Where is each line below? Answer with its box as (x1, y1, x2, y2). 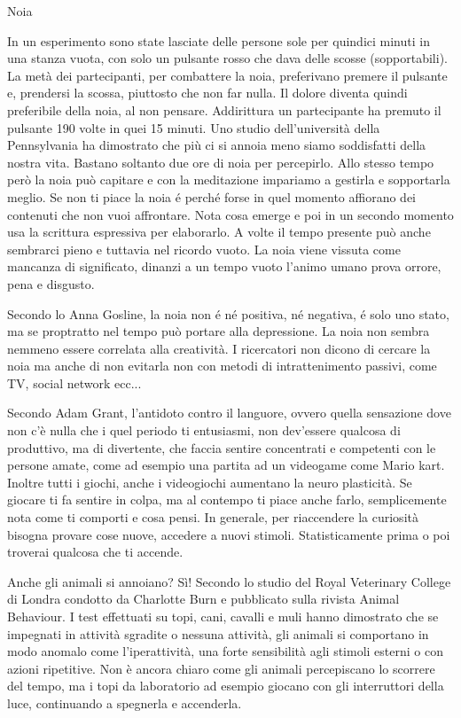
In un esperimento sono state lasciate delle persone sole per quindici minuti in (7, 31, 430, 50)
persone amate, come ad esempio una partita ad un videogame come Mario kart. (7, 456, 445, 474)
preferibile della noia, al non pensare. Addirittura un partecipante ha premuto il (7, 100, 441, 119)
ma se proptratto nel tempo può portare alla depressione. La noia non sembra (7, 322, 430, 340)
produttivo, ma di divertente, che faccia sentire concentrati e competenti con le (7, 438, 436, 457)
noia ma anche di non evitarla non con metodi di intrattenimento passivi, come (7, 356, 437, 375)
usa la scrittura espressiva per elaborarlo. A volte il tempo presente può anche (7, 222, 431, 241)
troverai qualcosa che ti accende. (7, 542, 184, 561)
